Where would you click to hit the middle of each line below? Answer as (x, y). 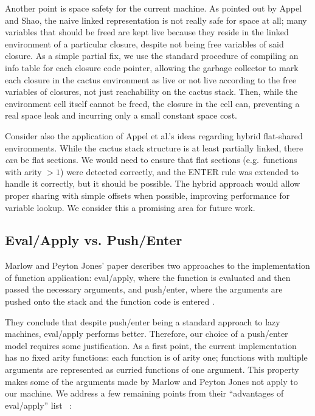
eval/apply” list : (39, 405)
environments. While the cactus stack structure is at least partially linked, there (154, 147)
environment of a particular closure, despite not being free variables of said (144, 43)
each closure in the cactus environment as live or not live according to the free (151, 79)
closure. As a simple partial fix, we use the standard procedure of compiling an (152, 56)
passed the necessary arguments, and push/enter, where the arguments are (144, 289)
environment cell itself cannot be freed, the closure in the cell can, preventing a (152, 103)
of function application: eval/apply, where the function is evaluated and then (148, 277)
